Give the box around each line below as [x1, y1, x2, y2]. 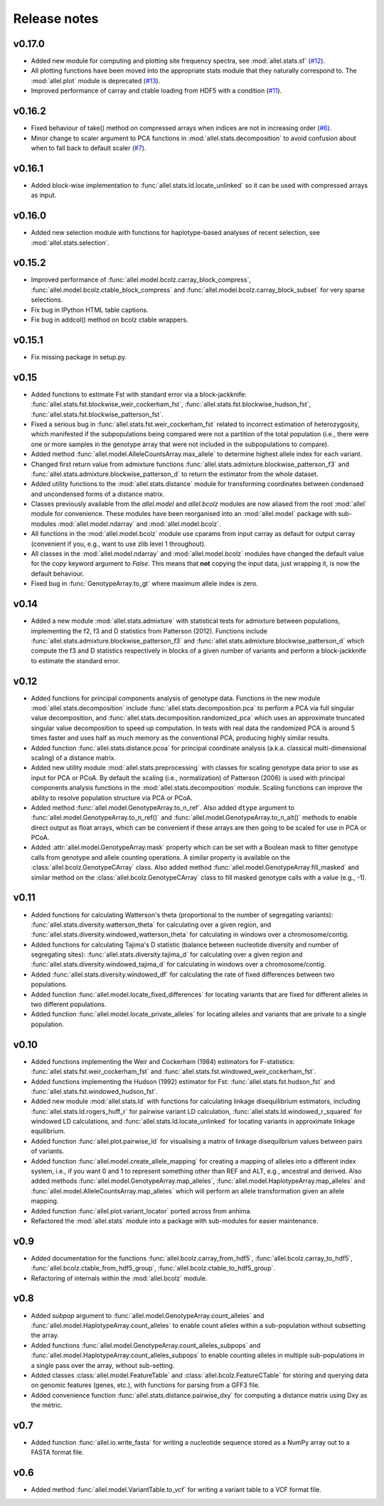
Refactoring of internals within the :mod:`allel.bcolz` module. [31, 1274, 208, 1283]
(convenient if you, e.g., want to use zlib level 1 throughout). [31, 539, 206, 548]
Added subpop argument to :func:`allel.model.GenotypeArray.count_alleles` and [31, 1311, 265, 1320]
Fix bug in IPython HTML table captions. [31, 305, 149, 314]
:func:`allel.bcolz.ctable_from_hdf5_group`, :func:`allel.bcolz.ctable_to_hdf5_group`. [31, 1264, 276, 1273]
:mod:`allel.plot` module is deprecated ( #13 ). [31, 76, 161, 85]
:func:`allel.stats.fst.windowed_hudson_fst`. [31, 1087, 158, 1095]
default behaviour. [31, 569, 85, 578]
